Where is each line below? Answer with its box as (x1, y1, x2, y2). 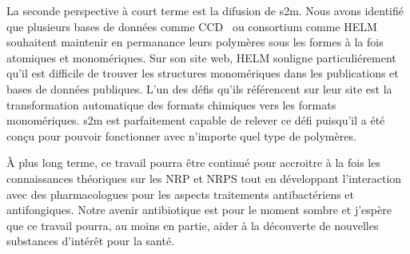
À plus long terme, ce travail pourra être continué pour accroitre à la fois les (6, 154, 380, 171)
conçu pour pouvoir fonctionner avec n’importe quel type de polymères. (6, 127, 356, 144)
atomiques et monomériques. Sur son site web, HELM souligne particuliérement (6, 49, 396, 65)
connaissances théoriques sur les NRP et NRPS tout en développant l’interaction (6, 169, 402, 186)
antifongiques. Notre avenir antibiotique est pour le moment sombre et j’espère (6, 201, 392, 218)
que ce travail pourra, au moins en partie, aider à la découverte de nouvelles (6, 216, 379, 233)
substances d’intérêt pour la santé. (6, 232, 174, 249)
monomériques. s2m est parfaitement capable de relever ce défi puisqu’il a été (6, 112, 385, 129)
